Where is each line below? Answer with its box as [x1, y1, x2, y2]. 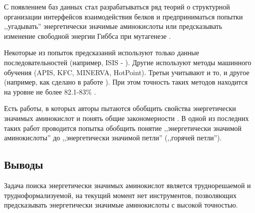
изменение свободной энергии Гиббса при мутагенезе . [4, 30, 171, 41]
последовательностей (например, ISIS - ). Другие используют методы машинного [4, 57, 252, 67]
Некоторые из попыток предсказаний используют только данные [4, 47, 199, 58]
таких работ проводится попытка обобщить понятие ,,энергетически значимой [4, 122, 242, 133]
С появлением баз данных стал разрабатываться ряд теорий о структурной [4, 1, 230, 11]
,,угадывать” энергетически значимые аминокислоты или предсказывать [4, 21, 223, 31]
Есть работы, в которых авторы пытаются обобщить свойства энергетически [4, 103, 236, 113]
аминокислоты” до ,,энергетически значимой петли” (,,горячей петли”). [4, 132, 222, 143]
